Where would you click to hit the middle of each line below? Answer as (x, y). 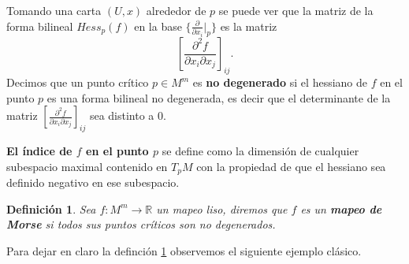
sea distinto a (122, 115)
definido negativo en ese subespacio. (93, 182)
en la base (158, 26)
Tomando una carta (54, 10)
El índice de (39, 151)
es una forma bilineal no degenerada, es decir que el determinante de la (219, 97)
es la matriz (249, 26)
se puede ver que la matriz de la (296, 10)
